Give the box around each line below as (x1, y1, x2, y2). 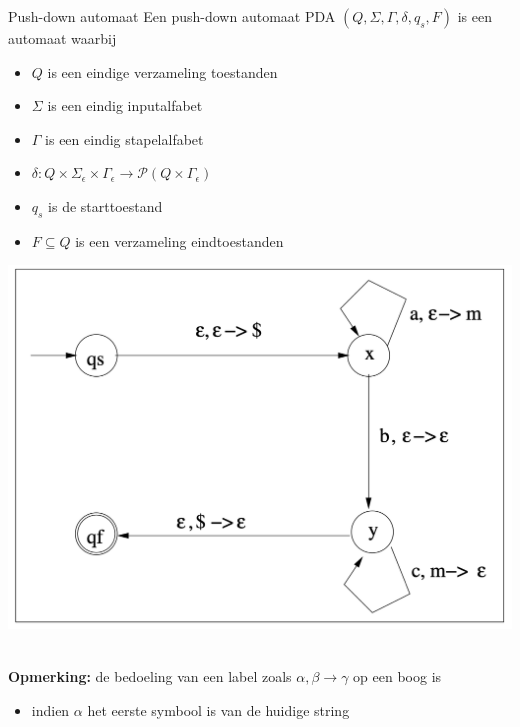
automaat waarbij (8, 28, 117, 48)
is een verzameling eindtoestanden (75, 230, 284, 251)
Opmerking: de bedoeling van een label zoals (8, 666, 292, 687)
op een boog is (353, 666, 442, 687)
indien (31, 699, 70, 720)
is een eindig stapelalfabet (45, 128, 204, 149)
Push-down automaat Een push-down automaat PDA (8, 6, 336, 26)
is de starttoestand (48, 195, 163, 216)
